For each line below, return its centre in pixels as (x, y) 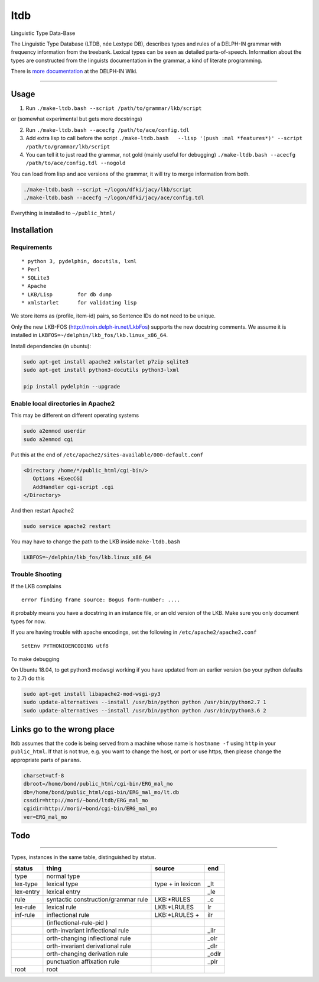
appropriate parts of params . (46, 760)
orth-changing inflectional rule (89, 938)
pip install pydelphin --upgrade (72, 386)
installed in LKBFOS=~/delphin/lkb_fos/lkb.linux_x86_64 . (89, 335)
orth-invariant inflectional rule (88, 931)
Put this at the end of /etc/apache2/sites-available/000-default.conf (107, 455)
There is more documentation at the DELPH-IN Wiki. (74, 72)
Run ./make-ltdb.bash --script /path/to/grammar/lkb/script (114, 108)
